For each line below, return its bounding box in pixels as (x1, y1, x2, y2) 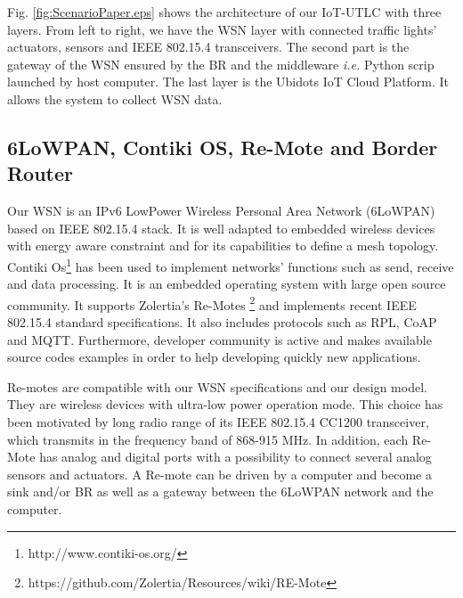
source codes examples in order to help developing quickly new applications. (7, 348, 421, 366)
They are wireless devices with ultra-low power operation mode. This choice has (7, 395, 443, 414)
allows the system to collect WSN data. (7, 89, 223, 108)
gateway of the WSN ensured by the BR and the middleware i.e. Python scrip (7, 54, 435, 73)
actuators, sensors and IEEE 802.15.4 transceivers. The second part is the (7, 37, 410, 56)
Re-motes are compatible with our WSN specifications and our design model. (7, 377, 427, 396)
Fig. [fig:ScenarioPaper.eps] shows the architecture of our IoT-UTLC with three (7, 3, 442, 20)
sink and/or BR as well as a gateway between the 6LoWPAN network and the (7, 482, 434, 501)
